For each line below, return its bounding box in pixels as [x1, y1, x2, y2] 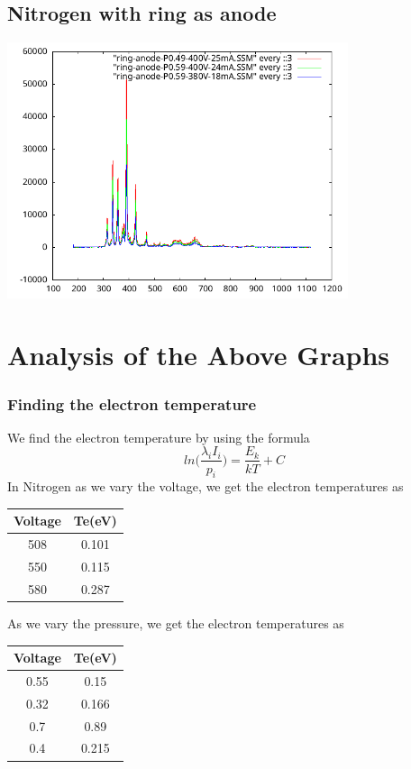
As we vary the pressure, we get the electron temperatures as [7, 614, 344, 633]
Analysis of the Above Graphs [7, 336, 390, 373]
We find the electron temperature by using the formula [7, 427, 310, 446]
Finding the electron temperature [7, 392, 257, 415]
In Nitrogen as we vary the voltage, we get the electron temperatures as [7, 477, 404, 496]
